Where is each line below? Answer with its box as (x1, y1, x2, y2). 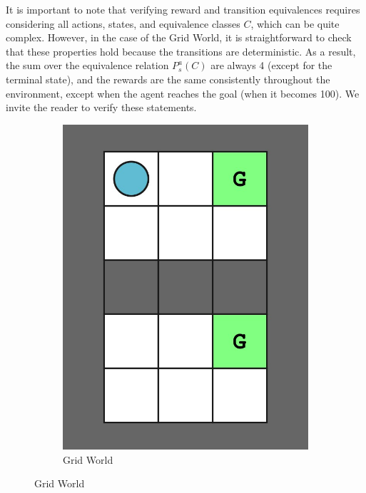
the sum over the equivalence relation (6, 58, 169, 73)
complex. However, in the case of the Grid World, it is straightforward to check (6, 30, 352, 45)
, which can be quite (250, 16, 340, 31)
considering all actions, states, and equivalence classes (6, 16, 240, 31)
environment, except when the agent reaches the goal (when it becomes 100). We (6, 85, 360, 100)
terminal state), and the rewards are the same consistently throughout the (6, 71, 330, 86)
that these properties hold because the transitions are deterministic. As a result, (6, 43, 356, 58)
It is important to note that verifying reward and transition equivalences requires (6, 2, 360, 16)
